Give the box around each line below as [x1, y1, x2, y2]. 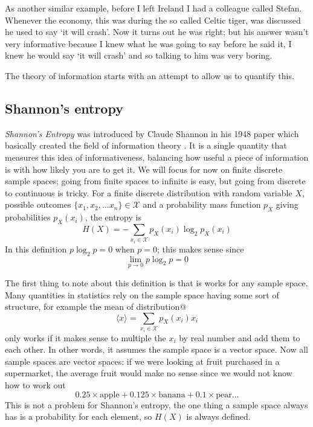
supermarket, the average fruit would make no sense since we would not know [5, 367, 292, 379]
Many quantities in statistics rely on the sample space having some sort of [5, 288, 279, 301]
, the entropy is [85, 211, 141, 223]
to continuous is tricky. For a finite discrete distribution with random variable [5, 186, 292, 199]
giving [276, 198, 298, 211]
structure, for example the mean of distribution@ [5, 300, 187, 313]
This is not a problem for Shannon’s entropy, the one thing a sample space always [5, 398, 308, 411]
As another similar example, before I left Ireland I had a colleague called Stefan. [5, 2, 302, 14]
